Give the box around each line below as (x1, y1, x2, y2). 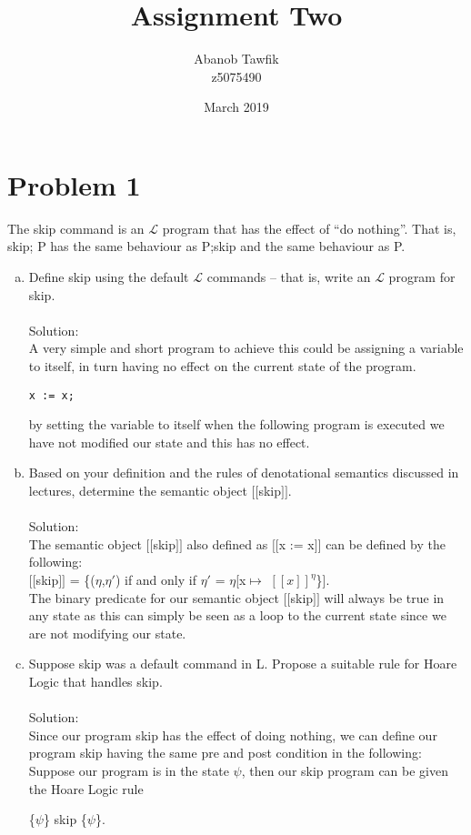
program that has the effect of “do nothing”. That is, (162, 218, 456, 237)
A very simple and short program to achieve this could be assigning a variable (28, 338, 464, 357)
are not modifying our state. (28, 623, 186, 642)
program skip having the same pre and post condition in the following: (28, 743, 422, 762)
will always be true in (324, 588, 445, 607)
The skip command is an (7, 218, 145, 237)
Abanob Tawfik (194, 49, 279, 68)
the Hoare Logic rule (28, 779, 144, 798)
